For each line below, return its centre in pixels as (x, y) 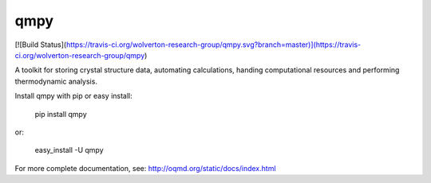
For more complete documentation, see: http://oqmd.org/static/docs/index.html (145, 168)
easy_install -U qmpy (69, 150)
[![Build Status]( (41, 45)
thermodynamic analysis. (56, 81)
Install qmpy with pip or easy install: (74, 96)
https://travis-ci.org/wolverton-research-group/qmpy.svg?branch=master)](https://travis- (214, 45)
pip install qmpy (61, 114)
